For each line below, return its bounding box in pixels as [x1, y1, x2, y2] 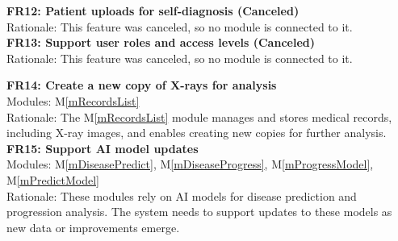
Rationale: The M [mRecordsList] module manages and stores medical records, [6, 108, 392, 125]
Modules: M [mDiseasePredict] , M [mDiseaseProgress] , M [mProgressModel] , [6, 156, 374, 172]
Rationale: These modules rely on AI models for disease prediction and [6, 187, 357, 204]
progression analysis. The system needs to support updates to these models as [6, 203, 392, 220]
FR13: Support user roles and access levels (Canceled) [6, 34, 315, 51]
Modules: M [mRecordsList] [6, 92, 140, 109]
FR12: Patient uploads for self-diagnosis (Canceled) [6, 2, 300, 19]
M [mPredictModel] [6, 171, 99, 188]
